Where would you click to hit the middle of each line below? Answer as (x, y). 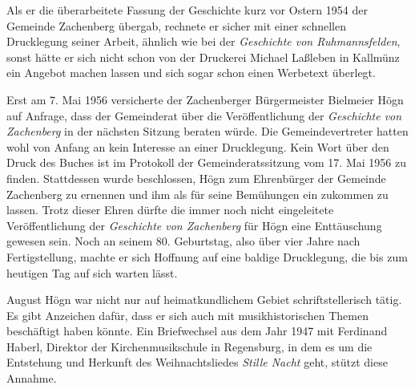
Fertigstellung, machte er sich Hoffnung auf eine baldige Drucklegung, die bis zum (207, 256)
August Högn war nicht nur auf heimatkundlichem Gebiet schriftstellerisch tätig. (204, 300)
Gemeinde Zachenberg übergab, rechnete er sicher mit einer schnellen (176, 25)
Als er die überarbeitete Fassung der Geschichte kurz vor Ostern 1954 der (187, 10)
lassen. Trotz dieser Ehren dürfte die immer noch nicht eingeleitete (170, 210)
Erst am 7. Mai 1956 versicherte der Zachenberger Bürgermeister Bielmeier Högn (205, 99)
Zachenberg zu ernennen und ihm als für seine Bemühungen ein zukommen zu (197, 194)
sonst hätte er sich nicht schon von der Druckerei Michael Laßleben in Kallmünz (203, 57)
